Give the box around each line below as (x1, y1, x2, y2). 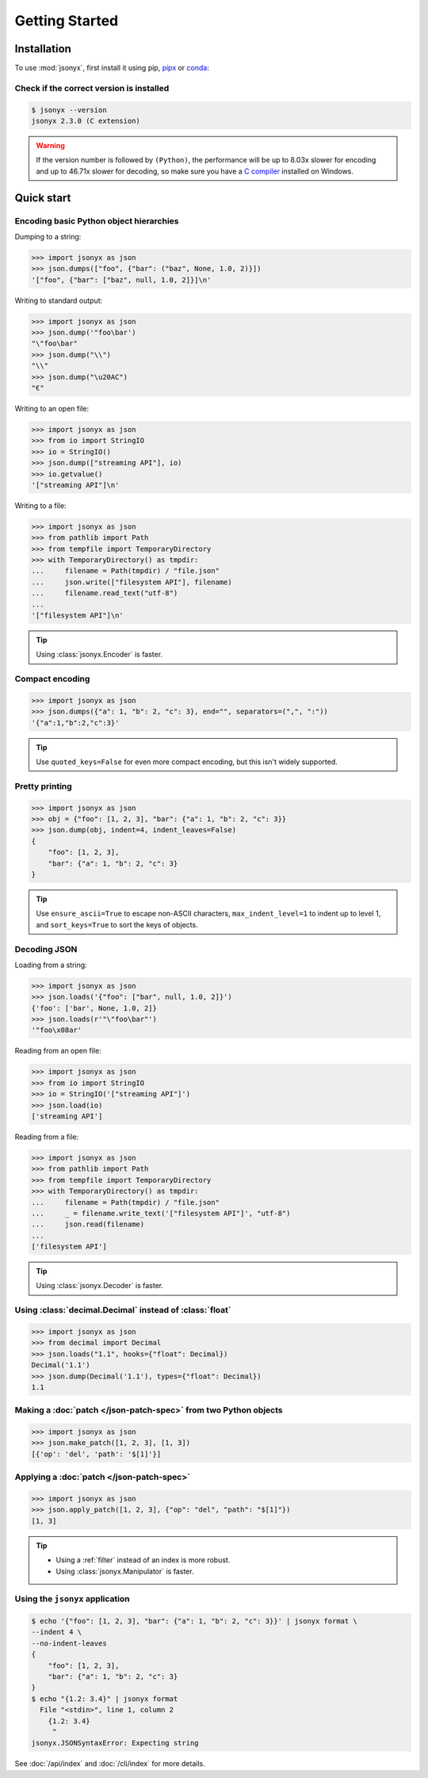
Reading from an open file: (14, 1046, 102, 1056)
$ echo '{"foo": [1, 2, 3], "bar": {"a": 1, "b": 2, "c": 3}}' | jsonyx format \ (31, 1617, 358, 1626)
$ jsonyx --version (31, 105, 107, 114)
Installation (14, 42, 71, 55)
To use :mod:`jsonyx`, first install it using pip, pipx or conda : (14, 63, 209, 73)
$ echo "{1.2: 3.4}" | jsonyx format (31, 1694, 178, 1703)
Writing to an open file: (14, 403, 90, 413)
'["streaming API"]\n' (31, 480, 120, 489)
